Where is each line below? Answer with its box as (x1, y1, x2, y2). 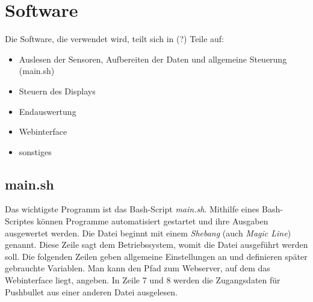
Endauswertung (19, 105, 76, 117)
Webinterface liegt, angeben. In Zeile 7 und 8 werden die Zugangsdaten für (5, 274, 280, 286)
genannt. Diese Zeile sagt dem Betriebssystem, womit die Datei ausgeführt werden (5, 238, 308, 251)
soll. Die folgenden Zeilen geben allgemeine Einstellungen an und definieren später (5, 250, 308, 262)
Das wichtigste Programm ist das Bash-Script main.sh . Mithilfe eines (5, 203, 259, 215)
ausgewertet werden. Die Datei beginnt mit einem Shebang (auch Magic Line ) (5, 226, 291, 239)
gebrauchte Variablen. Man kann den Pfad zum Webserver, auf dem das (5, 262, 270, 274)
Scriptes (5, 215, 34, 227)
